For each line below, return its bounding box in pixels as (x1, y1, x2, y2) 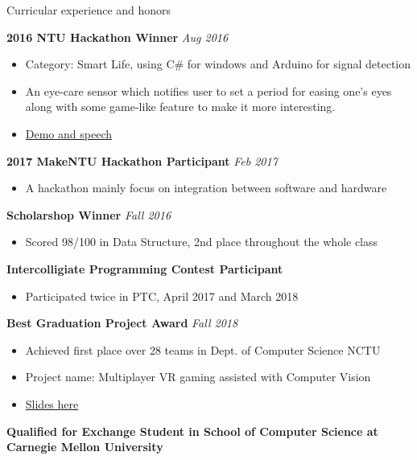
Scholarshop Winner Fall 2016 (6, 206, 171, 223)
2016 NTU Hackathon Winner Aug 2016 (6, 28, 229, 45)
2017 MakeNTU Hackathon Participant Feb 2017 (6, 152, 278, 169)
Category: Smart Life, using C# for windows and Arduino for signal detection (25, 55, 411, 72)
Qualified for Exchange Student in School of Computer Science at (6, 422, 378, 439)
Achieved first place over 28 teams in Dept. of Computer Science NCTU (25, 341, 381, 358)
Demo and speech (25, 125, 112, 142)
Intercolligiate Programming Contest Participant (6, 260, 283, 277)
